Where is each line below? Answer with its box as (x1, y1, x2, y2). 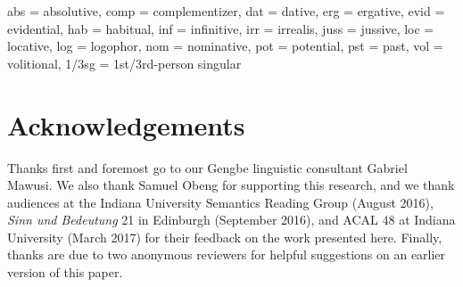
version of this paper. (7, 263, 123, 282)
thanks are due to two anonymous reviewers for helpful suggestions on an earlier (7, 245, 446, 264)
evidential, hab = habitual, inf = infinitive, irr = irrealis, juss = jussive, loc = (7, 19, 434, 37)
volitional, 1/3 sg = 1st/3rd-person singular (7, 53, 242, 72)
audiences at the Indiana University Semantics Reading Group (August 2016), (7, 193, 434, 211)
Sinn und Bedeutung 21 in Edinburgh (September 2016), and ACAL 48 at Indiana (7, 210, 456, 229)
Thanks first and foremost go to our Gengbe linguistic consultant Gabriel (7, 158, 408, 176)
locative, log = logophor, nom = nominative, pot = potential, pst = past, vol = (7, 37, 443, 55)
